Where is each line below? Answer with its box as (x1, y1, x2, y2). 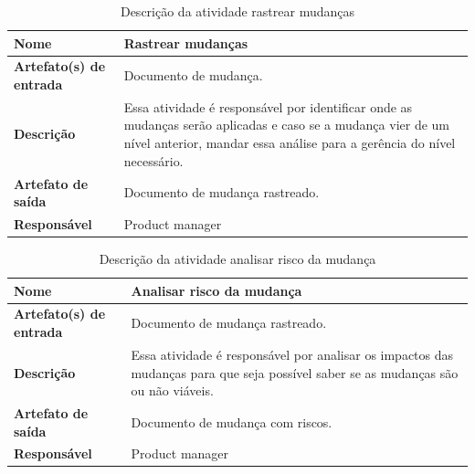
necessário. (123, 151, 184, 170)
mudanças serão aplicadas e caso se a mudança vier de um (123, 115, 450, 134)
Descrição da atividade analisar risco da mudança (99, 249, 376, 269)
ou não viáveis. (131, 381, 214, 400)
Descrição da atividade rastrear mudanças (120, 2, 355, 20)
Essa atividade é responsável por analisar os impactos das (131, 344, 454, 363)
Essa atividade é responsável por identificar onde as (123, 97, 413, 116)
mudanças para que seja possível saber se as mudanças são (131, 363, 459, 382)
